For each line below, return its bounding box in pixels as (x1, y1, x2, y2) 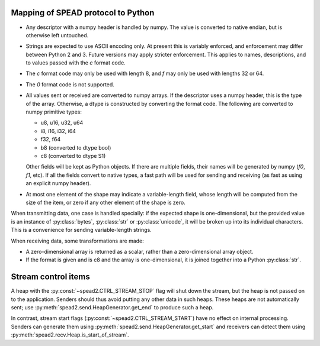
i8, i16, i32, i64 (40, 127, 76, 134)
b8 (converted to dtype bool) (40, 144, 111, 151)
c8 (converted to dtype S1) (40, 152, 106, 159)
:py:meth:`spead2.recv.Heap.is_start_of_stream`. (11, 331, 129, 338)
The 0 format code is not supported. (25, 80, 115, 88)
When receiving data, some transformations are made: (11, 237, 145, 244)
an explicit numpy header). (25, 180, 91, 187)
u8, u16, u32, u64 (40, 119, 84, 127)
